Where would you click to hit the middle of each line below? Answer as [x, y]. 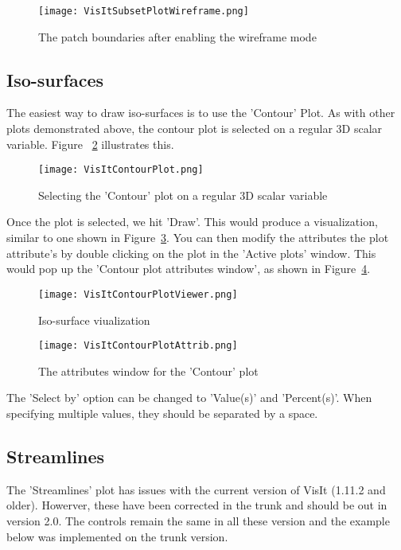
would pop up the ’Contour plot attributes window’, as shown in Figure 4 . [189, 269]
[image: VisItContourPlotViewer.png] [138, 294]
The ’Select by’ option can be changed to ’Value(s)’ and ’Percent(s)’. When [189, 398]
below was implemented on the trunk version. [117, 536]
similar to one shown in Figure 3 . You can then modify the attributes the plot [198, 238]
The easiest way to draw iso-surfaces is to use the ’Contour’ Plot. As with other [201, 113]
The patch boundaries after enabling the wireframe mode [177, 36]
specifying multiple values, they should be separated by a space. [162, 413]
